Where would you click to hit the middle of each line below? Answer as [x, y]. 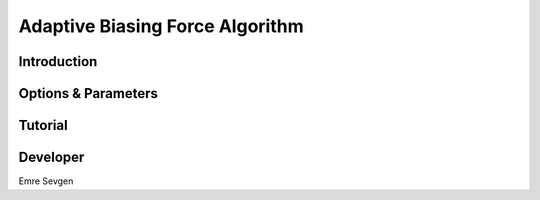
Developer [51, 157]
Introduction [58, 61]
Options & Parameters [88, 93]
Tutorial [43, 125]
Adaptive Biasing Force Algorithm [161, 26]
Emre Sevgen [46, 181]
